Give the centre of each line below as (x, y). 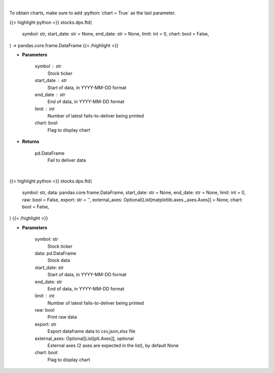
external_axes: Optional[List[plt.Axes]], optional (84, 338)
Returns (31, 141)
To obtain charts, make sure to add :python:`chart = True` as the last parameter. (93, 13)
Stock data (59, 260)
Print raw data (62, 317)
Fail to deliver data (67, 160)
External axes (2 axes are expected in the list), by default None (113, 346)
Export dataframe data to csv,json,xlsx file (91, 331)
